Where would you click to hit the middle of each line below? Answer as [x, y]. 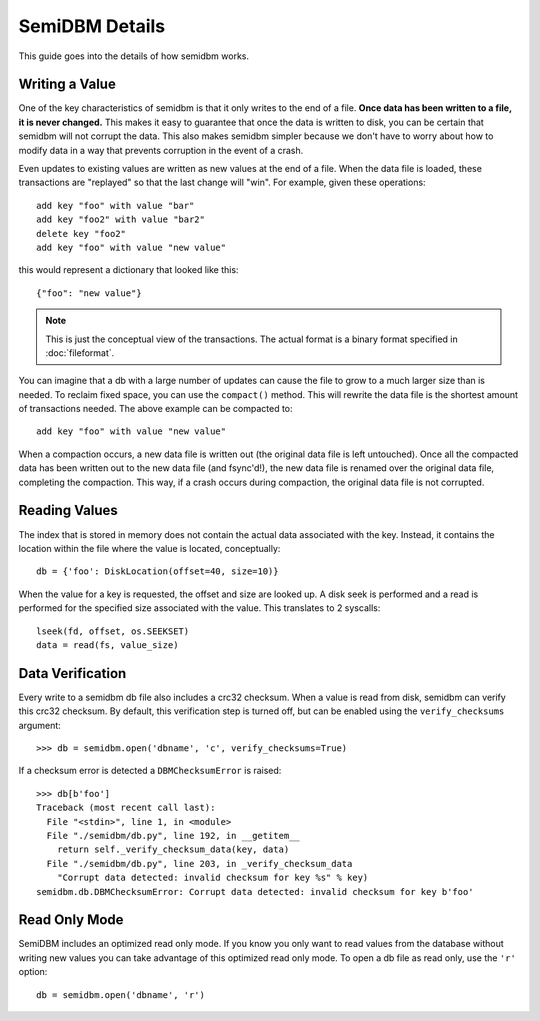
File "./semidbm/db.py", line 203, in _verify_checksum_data [199, 863]
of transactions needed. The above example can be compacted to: [156, 409]
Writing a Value [67, 84]
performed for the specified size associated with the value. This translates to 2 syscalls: [199, 608]
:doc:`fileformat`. [80, 352]
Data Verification [72, 673]
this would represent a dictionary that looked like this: [128, 270]
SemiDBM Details [92, 26]
